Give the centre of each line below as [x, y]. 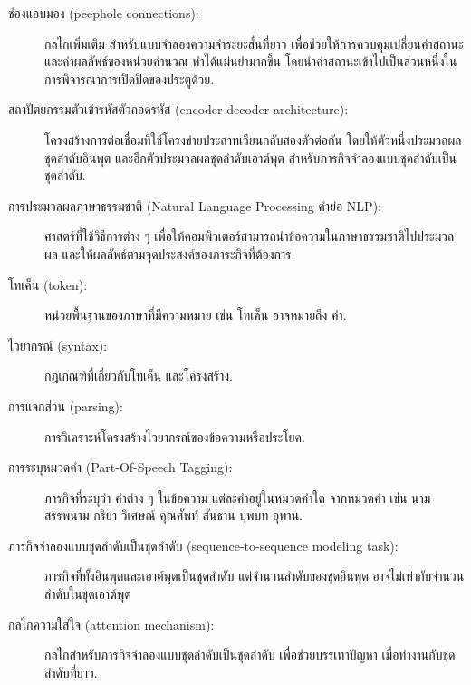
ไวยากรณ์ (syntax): [58, 345]
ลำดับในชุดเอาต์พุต [88, 594]
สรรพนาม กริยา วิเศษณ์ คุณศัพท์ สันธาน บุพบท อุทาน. [173, 515]
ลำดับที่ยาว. [71, 672]
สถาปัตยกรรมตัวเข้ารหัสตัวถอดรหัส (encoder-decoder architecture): [178, 109]
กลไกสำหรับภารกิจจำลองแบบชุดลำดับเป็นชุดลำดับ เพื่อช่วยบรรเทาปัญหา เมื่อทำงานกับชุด [250, 655]
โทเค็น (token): [48, 284]
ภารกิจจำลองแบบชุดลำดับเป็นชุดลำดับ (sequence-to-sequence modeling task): [203, 545]
